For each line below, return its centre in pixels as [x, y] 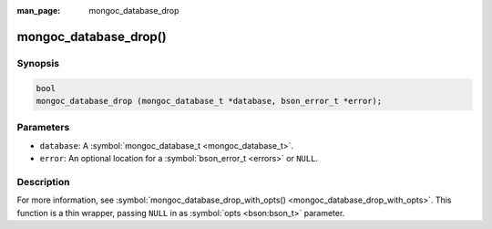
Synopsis [38, 63]
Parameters [43, 128]
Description [43, 182]
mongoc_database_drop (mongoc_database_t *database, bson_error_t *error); [209, 101]
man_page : [39, 10]
